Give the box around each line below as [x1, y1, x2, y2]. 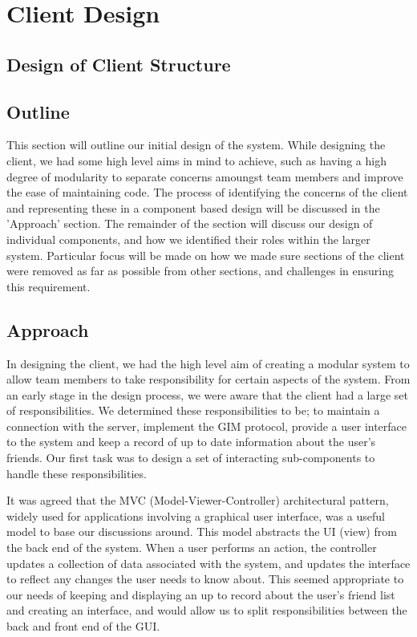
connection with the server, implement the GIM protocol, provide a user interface [6, 417, 407, 434]
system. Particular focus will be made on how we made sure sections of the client [6, 246, 405, 263]
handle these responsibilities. [6, 465, 147, 481]
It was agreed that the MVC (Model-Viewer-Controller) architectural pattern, [6, 492, 389, 509]
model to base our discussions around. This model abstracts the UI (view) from [6, 523, 397, 540]
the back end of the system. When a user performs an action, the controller [6, 539, 377, 556]
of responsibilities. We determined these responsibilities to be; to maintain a [6, 402, 380, 419]
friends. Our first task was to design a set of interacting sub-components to [6, 449, 375, 466]
